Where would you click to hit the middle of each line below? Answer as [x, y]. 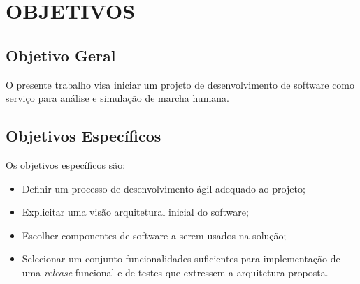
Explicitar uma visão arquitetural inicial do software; [135, 212]
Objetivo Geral [61, 55]
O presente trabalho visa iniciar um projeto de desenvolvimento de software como [180, 84]
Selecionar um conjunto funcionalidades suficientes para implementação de [181, 259]
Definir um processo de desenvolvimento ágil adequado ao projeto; [164, 188]
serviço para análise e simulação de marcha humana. [117, 98]
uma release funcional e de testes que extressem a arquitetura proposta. [175, 272]
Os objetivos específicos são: [66, 164]
